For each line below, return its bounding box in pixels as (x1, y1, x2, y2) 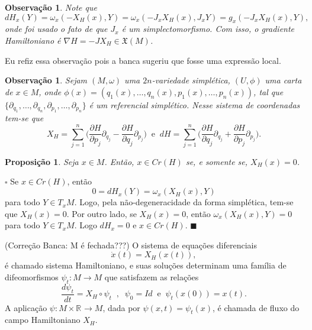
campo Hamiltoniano (5, 313, 81, 326)
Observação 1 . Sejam (5, 74, 88, 86)
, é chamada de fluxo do (213, 301, 300, 313)
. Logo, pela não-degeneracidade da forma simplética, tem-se (74, 196, 294, 208)
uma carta (265, 74, 302, 86)
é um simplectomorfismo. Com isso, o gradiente (121, 22, 295, 35)
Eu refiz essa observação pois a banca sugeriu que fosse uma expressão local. (5, 54, 281, 66)
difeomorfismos (5, 271, 59, 283)
